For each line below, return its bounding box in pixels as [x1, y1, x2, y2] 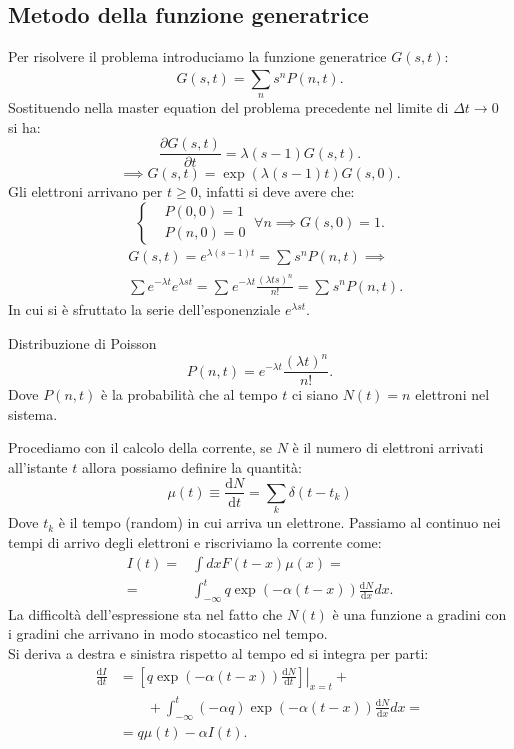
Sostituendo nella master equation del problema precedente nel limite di [8, 96, 449, 117]
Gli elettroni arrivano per [8, 181, 163, 202]
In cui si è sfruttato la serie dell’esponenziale [8, 299, 281, 320]
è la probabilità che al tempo [101, 384, 278, 405]
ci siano [292, 384, 338, 405]
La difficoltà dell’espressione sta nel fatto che [8, 603, 283, 624]
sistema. [8, 403, 58, 424]
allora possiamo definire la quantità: [81, 456, 302, 477]
